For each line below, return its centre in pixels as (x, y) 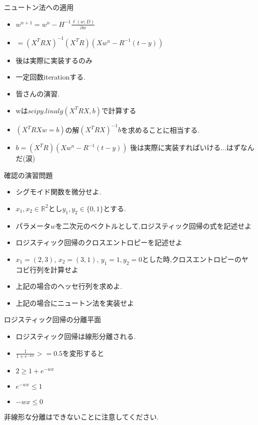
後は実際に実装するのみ (54, 60)
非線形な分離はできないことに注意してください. (82, 417)
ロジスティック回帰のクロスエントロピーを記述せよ (99, 242)
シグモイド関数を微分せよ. (58, 192)
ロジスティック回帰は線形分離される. (76, 336)
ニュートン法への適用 (39, 7)
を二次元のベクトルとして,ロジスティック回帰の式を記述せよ (154, 225)
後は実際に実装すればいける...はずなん (192, 147)
